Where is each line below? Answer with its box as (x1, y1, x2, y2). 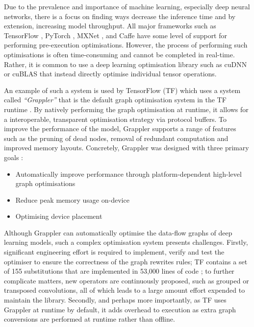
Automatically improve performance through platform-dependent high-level (15, 168, 242, 179)
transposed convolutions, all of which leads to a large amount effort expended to (4, 285, 245, 295)
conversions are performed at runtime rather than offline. (4, 314, 175, 324)
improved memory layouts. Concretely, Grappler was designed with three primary (4, 142, 249, 153)
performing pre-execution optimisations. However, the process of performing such (4, 40, 248, 50)
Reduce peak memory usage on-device (15, 194, 129, 205)
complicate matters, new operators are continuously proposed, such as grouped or (4, 275, 249, 285)
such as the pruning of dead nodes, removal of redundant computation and (4, 133, 229, 143)
